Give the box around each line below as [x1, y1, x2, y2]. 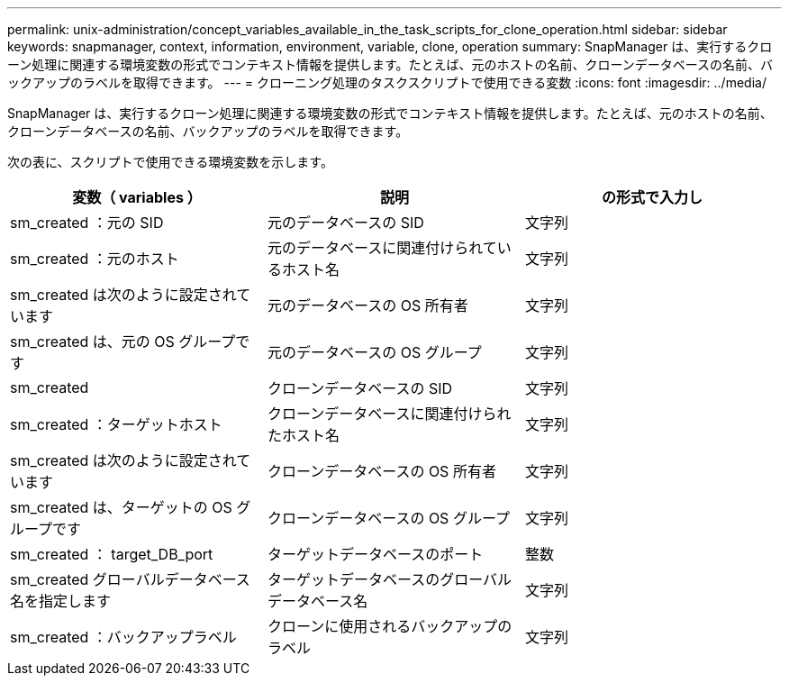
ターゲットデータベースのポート [267, 545, 484, 563]
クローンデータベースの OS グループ [267, 509, 510, 527]
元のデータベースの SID [267, 214, 424, 232]
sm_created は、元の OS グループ [10, 332, 236, 351]
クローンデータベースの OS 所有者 [267, 462, 496, 480]
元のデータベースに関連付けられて [267, 239, 497, 257]
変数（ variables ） [72, 188, 202, 206]
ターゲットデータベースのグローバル [267, 570, 512, 588]
